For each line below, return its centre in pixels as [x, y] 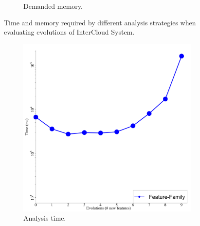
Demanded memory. [53, 6]
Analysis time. [45, 218]
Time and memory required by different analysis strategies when [100, 22]
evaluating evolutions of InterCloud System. [69, 32]
